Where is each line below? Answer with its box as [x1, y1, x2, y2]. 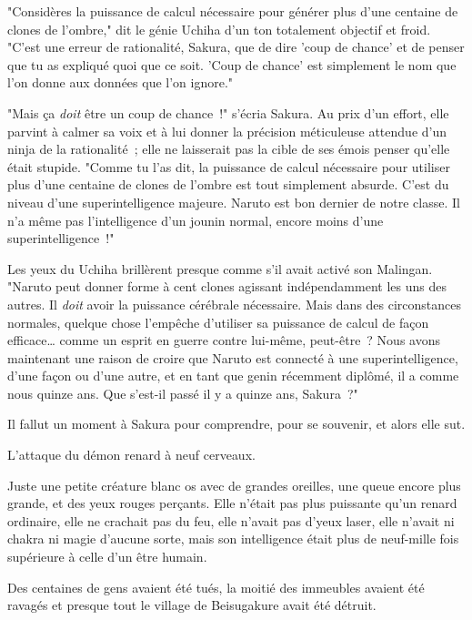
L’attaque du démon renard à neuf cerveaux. [7, 445, 256, 464]
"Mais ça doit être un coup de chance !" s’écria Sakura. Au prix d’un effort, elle [7, 103, 449, 122]
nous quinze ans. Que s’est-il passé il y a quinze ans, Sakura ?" [7, 383, 358, 402]
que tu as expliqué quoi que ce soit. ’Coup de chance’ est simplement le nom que [7, 55, 457, 74]
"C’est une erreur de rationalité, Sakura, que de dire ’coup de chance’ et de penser [7, 37, 465, 56]
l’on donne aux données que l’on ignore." [7, 73, 234, 92]
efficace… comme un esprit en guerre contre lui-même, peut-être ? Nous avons [7, 330, 440, 350]
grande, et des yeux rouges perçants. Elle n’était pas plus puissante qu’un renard [7, 493, 457, 513]
